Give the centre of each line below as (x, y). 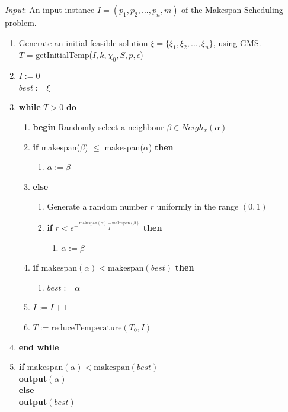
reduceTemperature (87, 328)
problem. (21, 22)
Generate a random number (97, 206)
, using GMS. (237, 42)
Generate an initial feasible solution (83, 42)
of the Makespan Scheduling (232, 9)
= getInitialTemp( (59, 55)
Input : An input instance (50, 9)
